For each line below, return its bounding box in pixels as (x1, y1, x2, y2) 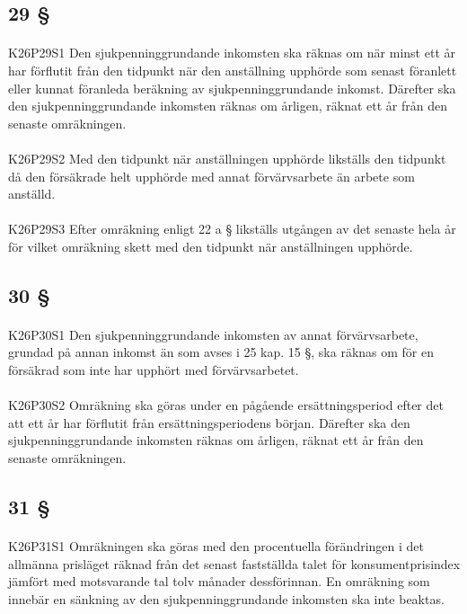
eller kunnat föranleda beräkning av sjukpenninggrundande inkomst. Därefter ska (8, 78, 456, 97)
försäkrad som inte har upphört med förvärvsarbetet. (8, 360, 299, 379)
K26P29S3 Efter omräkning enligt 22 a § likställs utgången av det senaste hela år (8, 219, 456, 238)
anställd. (8, 184, 56, 203)
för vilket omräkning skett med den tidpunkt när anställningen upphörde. (8, 236, 413, 255)
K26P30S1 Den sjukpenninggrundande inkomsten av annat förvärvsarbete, (8, 325, 419, 343)
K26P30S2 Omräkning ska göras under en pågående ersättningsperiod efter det (8, 396, 444, 414)
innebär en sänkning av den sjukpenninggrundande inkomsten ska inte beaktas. (8, 589, 445, 608)
